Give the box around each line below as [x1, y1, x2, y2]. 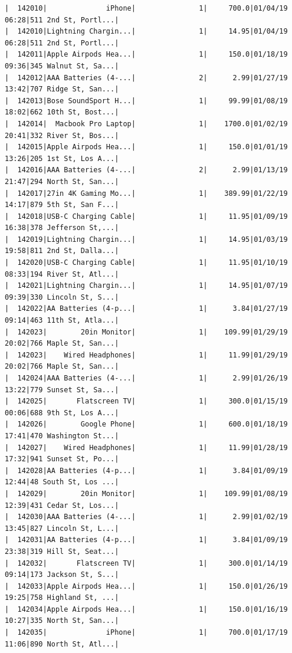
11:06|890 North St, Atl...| [5, 639, 119, 648]
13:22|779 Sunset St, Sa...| [5, 385, 119, 394]
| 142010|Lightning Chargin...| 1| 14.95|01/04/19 [5, 27, 288, 36]
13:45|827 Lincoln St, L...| [5, 524, 119, 533]
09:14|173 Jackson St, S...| [5, 570, 119, 579]
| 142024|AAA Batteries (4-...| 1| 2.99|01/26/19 [5, 374, 288, 382]
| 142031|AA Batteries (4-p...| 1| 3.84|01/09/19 [5, 536, 288, 544]
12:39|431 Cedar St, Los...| [5, 501, 119, 510]
